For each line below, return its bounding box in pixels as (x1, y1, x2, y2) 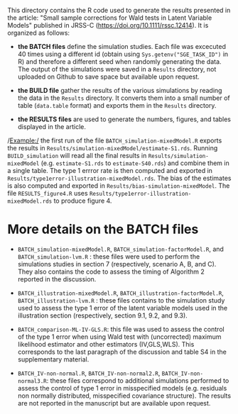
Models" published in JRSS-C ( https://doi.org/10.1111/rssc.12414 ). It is (7, 21, 209, 29)
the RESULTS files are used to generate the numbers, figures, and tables (17, 115, 232, 123)
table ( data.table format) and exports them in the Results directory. (17, 101, 217, 109)
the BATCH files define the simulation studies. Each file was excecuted (17, 43, 226, 50)
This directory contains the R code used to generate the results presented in (7, 6, 231, 14)
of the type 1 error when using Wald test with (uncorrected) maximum (17, 332, 222, 341)
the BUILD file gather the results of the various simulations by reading (17, 86, 222, 94)
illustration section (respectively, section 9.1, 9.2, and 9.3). (17, 311, 188, 320)
